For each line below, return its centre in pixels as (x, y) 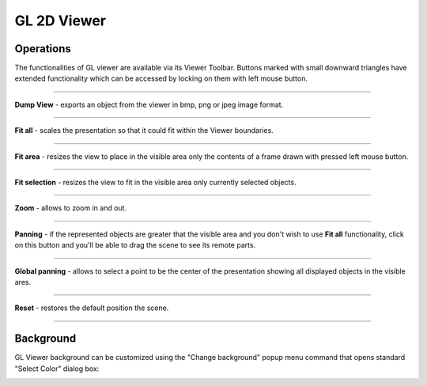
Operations (43, 49)
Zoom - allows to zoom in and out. (70, 208)
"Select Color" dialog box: (57, 369)
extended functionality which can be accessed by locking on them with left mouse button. (161, 78)
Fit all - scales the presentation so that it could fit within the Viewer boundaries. (144, 131)
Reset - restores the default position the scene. (92, 308)
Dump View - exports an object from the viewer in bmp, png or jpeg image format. (149, 104)
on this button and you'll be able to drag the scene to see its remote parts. (135, 245)
